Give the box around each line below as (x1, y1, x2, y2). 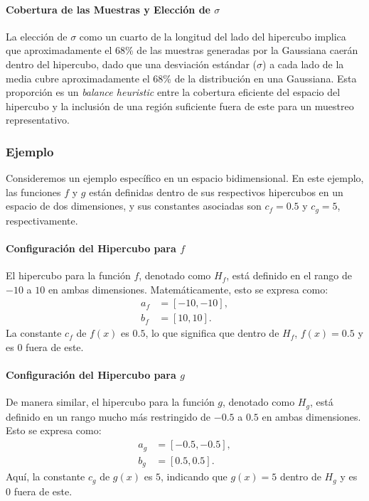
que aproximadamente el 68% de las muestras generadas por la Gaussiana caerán (6, 43, 358, 58)
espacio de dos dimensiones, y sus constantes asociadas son (6, 198, 262, 213)
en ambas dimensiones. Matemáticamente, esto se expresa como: (48, 281, 328, 296)
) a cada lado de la (262, 56, 344, 71)
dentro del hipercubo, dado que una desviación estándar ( (6, 56, 257, 71)
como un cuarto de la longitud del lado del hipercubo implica (79, 28, 346, 43)
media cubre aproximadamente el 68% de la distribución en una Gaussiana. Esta (6, 70, 357, 85)
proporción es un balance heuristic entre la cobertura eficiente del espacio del (6, 85, 341, 99)
